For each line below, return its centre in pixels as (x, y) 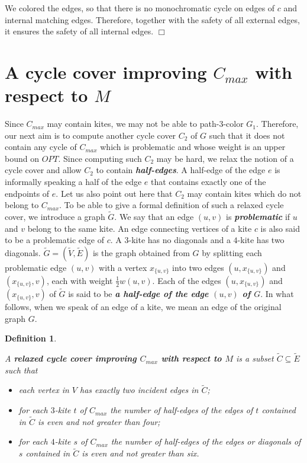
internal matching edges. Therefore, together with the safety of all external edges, (152, 19)
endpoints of (27, 193)
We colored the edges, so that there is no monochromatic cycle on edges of (140, 8)
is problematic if (258, 217)
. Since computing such (100, 158)
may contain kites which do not (244, 193)
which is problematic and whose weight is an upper (193, 147)
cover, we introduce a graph (55, 217)
